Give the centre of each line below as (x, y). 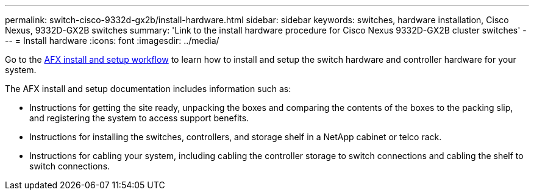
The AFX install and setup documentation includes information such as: (148, 89)
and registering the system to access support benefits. (139, 118)
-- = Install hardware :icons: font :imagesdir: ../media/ (112, 41)
